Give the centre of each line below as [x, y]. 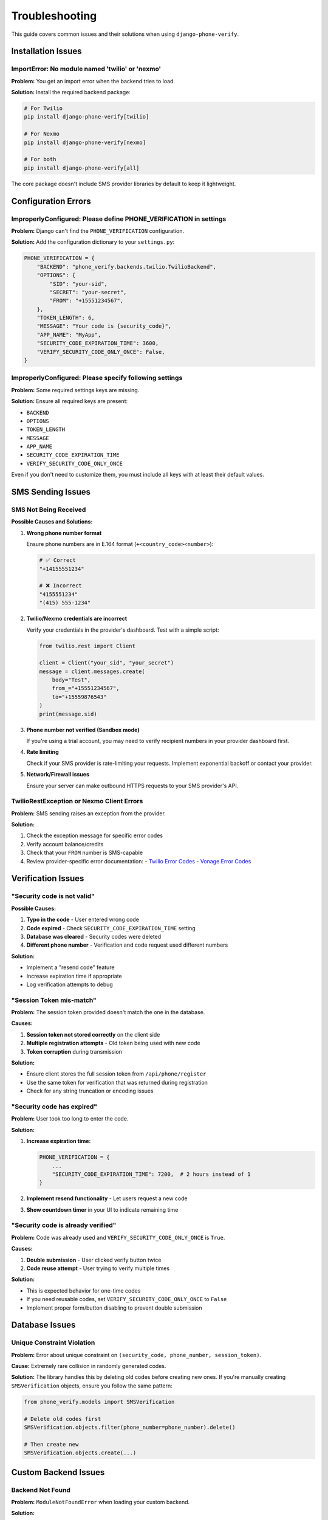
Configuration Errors [51, 201]
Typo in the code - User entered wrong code [83, 920]
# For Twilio [43, 109]
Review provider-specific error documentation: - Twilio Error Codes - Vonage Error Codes [139, 861]
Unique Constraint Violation [53, 1342]
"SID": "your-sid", [78, 284]
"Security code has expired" [54, 1107]
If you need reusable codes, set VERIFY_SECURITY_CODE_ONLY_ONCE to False [127, 1299]
